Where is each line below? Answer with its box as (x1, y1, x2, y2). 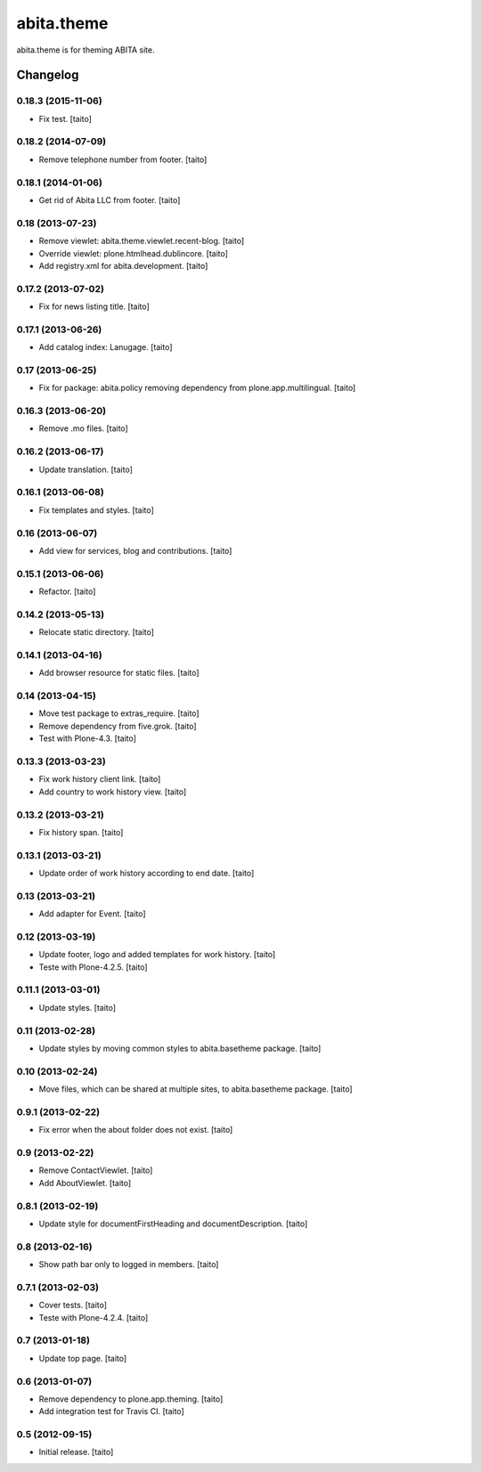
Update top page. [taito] (38, 1353, 127, 1363)
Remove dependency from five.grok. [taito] (38, 720, 197, 731)
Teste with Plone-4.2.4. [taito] (38, 1312, 149, 1322)
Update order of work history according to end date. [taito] (38, 868, 255, 879)
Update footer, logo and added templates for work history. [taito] (38, 949, 276, 960)
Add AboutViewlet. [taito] (38, 1177, 132, 1188)
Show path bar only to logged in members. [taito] (38, 1259, 219, 1270)
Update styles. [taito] (38, 1002, 116, 1013)
